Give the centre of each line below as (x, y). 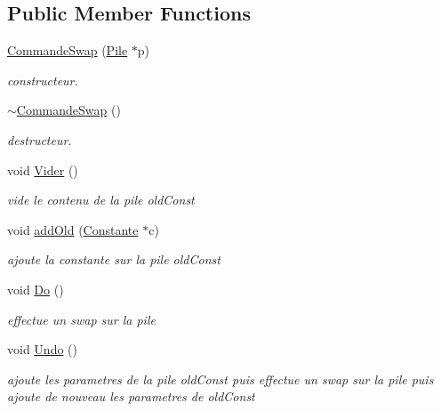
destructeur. (40, 139)
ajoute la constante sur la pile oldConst (114, 259)
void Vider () (43, 169)
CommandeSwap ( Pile (68, 50)
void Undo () (42, 349)
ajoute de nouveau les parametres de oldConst (131, 396)
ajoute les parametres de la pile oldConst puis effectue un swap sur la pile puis (220, 379)
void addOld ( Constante (73, 229)
